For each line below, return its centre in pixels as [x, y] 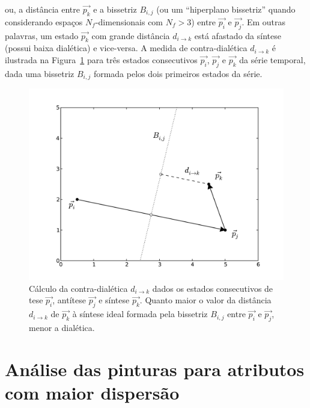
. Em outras [264, 21]
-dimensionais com [129, 21]
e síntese [114, 300]
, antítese [69, 300]
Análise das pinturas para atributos [155, 369]
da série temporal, [272, 59]
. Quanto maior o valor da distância [205, 300]
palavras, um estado [42, 35]
